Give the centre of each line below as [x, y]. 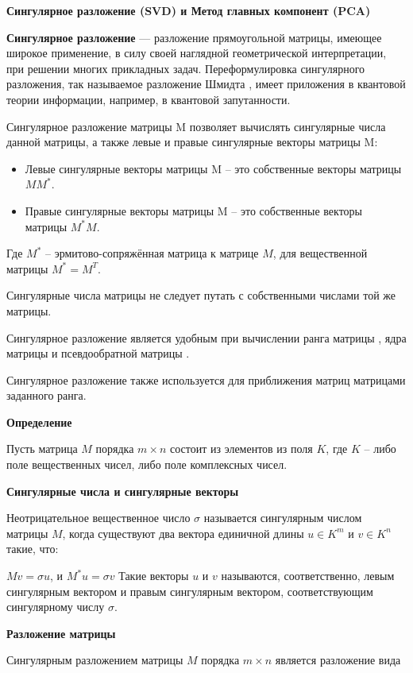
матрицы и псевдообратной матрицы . [98, 353]
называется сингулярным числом [283, 518]
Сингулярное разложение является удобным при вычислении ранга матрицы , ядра [206, 337]
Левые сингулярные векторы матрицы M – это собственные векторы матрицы [213, 168]
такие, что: [33, 549]
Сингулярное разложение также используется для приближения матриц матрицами [206, 379]
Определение [39, 422]
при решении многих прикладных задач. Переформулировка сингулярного [186, 68]
